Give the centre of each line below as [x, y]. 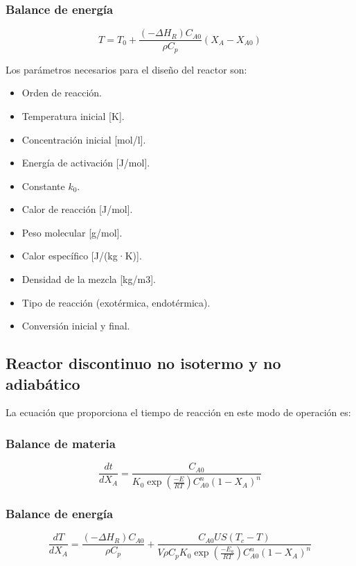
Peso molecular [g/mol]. [72, 232]
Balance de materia [61, 443]
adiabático [43, 383]
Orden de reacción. [62, 93]
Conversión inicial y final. [76, 326]
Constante [43, 186]
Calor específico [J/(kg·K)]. [82, 256]
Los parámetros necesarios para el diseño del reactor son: [126, 69]
